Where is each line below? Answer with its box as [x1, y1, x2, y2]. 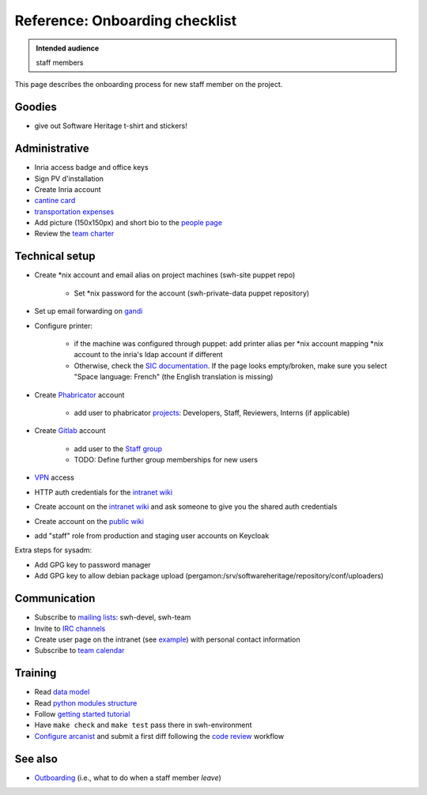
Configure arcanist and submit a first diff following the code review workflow [34, 731, 285, 740]
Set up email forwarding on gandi [34, 307, 143, 316]
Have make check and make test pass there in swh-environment [34, 720, 252, 730]
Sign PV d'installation [34, 174, 104, 183]
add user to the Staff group [74, 443, 162, 454]
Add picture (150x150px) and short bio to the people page [34, 218, 223, 228]
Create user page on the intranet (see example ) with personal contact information [34, 635, 300, 644]
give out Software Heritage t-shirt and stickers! [34, 121, 187, 130]
